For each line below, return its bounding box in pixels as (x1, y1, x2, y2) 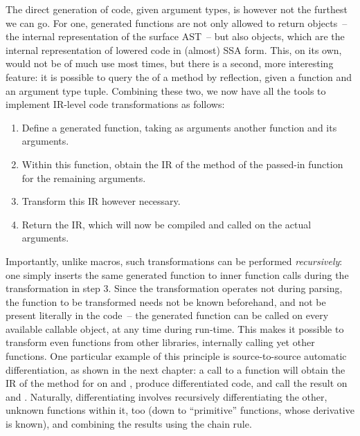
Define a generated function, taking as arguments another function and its (21, 120, 337, 134)
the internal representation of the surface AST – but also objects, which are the (6, 29, 345, 44)
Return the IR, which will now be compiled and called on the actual (21, 217, 312, 231)
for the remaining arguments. (21, 170, 146, 185)
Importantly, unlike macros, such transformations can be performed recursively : (6, 253, 343, 268)
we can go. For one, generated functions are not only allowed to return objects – (6, 15, 348, 30)
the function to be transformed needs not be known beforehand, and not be (6, 294, 326, 309)
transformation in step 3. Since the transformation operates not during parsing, (6, 281, 343, 296)
